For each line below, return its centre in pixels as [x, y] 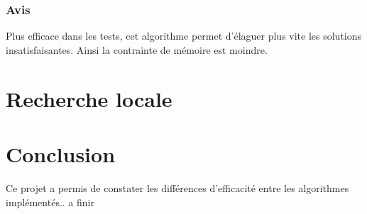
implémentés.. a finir [50, 202]
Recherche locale [89, 98]
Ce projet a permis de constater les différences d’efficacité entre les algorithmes [177, 187]
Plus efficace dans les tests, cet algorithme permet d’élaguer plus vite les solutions [184, 36]
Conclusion [61, 153]
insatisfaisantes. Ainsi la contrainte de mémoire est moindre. [137, 49]
